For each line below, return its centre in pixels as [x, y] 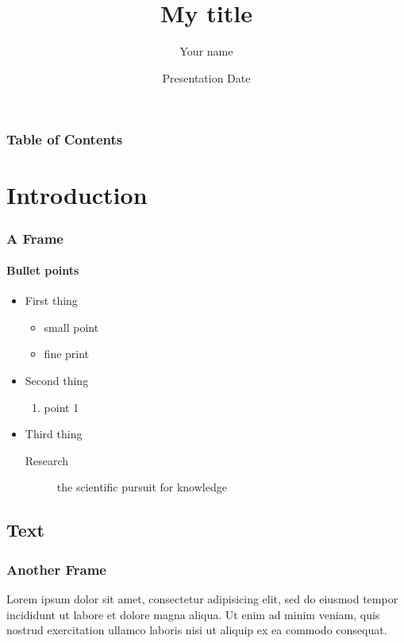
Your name [206, 51]
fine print [67, 354]
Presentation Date [206, 77]
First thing [51, 300]
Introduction [77, 195]
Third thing [54, 434]
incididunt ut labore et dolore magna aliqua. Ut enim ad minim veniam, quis [193, 614]
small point [71, 327]
